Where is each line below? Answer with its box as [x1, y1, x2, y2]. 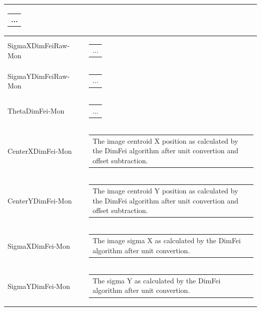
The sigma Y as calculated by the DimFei [92, 275, 221, 285]
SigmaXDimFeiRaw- [8, 40, 70, 51]
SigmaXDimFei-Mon [8, 240, 70, 251]
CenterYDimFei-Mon [8, 195, 72, 206]
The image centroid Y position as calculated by [92, 185, 238, 195]
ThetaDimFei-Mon [8, 106, 65, 116]
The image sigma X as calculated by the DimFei [92, 235, 241, 246]
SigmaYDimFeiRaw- [8, 70, 70, 81]
